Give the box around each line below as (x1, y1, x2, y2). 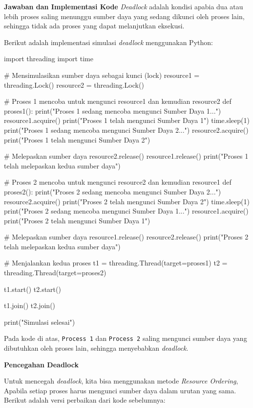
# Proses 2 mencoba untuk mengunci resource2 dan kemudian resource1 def (4, 177, 232, 187)
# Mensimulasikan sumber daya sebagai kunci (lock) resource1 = (4, 70, 200, 80)
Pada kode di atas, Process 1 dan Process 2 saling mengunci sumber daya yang (4, 333, 247, 343)
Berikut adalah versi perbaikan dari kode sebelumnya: (4, 395, 166, 405)
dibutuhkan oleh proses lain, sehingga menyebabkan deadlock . (4, 343, 189, 353)
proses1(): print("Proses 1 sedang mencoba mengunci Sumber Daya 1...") (4, 105, 221, 116)
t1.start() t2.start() (4, 284, 61, 294)
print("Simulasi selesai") (4, 316, 75, 327)
